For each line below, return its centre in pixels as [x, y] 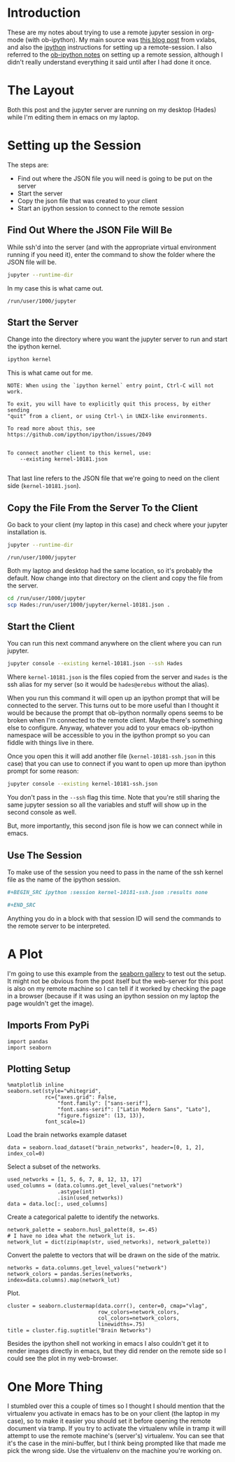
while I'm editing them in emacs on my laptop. [73, 117]
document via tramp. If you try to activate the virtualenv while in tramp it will [116, 1428]
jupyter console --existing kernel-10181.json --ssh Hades [95, 664]
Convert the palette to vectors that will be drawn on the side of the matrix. [114, 1255]
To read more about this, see [51, 429]
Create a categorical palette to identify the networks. [83, 1217]
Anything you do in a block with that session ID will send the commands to [114, 918]
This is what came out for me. [50, 373]
